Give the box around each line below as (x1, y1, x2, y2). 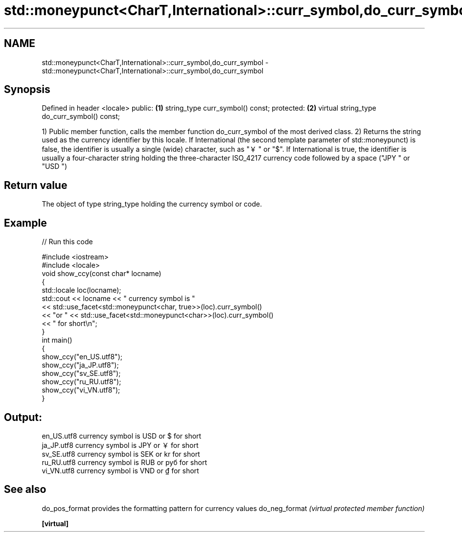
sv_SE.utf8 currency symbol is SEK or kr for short (42, 449, 200, 458)
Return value (4, 179, 68, 191)
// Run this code (42, 237, 93, 246)
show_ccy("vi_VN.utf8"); (42, 386, 120, 395)
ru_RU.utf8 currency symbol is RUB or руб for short (42, 458, 207, 466)
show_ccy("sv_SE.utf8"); (42, 369, 121, 378)
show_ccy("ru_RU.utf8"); (42, 377, 121, 386)
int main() (42, 336, 72, 345)
